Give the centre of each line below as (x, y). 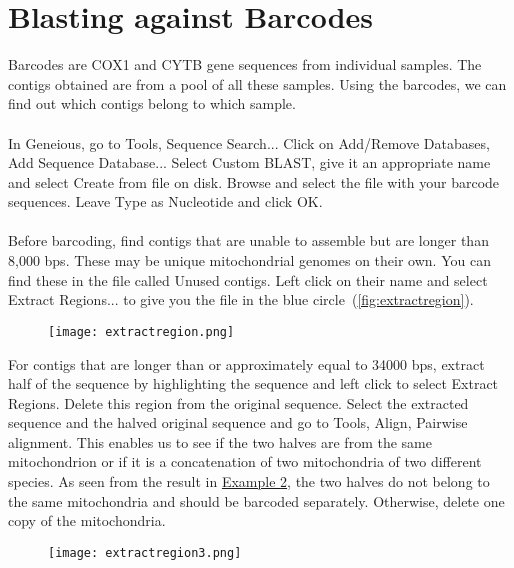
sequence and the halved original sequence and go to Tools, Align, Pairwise (238, 422)
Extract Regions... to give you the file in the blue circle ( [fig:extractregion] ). (241, 299)
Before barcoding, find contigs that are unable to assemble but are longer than (248, 240)
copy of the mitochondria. (87, 520)
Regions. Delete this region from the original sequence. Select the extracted (238, 402)
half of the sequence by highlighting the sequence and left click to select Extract (253, 383)
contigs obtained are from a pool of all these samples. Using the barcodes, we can (257, 83)
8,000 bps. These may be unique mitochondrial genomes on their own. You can (249, 260)
